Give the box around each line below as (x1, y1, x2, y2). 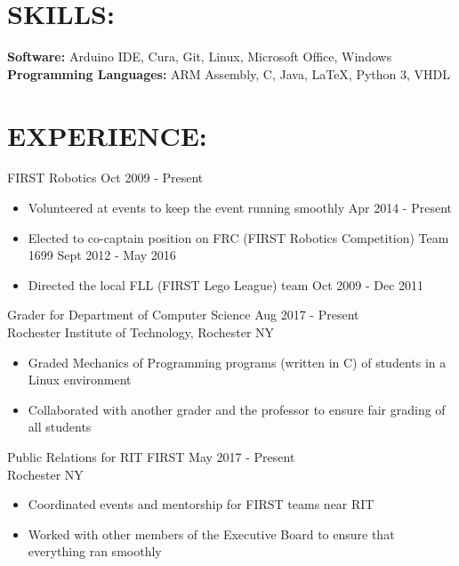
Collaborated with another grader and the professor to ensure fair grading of (28, 400, 446, 418)
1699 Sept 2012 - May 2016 (28, 246, 176, 264)
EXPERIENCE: (7, 117, 207, 153)
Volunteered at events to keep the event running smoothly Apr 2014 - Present (28, 198, 452, 217)
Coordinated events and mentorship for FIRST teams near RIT (28, 495, 374, 513)
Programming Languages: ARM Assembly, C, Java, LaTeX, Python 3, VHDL (7, 64, 451, 83)
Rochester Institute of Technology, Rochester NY (7, 323, 275, 341)
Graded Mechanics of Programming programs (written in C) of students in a (28, 352, 447, 371)
